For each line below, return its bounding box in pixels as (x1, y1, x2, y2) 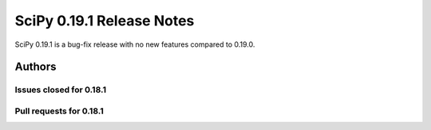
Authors (14, 60, 57, 74)
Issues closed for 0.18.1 (14, 84, 107, 95)
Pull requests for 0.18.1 (14, 105, 104, 117)
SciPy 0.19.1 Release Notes (14, 12, 195, 29)
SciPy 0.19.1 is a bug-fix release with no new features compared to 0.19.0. (14, 40, 255, 49)
